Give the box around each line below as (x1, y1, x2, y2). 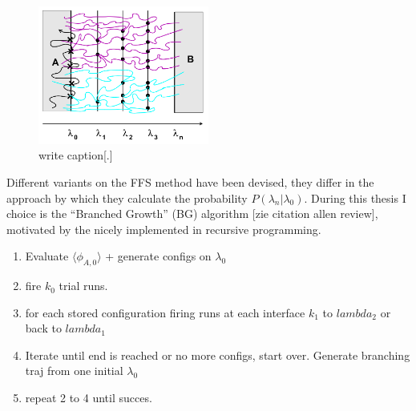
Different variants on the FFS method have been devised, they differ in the (6, 173, 374, 190)
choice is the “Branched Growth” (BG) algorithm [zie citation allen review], (6, 205, 378, 222)
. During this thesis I (304, 189, 406, 206)
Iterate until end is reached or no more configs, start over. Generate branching (25, 346, 410, 363)
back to (25, 320, 62, 336)
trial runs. (59, 277, 108, 294)
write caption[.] (38, 147, 113, 163)
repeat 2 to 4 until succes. (25, 389, 152, 406)
